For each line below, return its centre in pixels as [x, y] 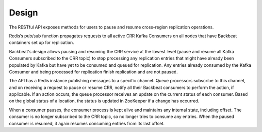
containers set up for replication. [42, 43]
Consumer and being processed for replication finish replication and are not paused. [93, 72]
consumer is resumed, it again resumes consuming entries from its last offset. [87, 123]
